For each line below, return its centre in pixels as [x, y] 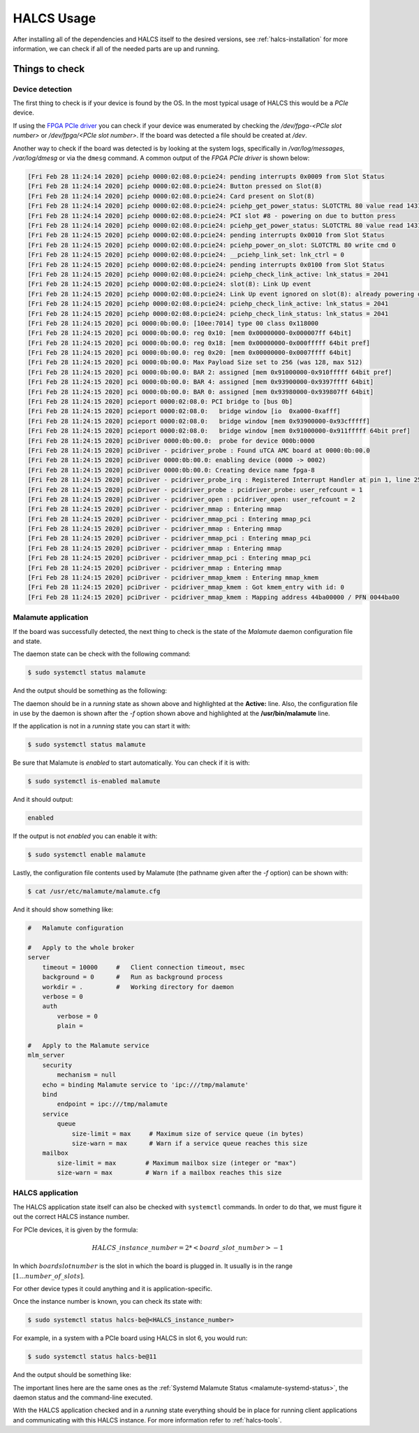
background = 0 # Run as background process [133, 977]
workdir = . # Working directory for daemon [138, 987]
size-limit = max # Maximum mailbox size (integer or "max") [177, 1163]
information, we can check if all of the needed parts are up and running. [116, 48]
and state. [27, 641]
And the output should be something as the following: [90, 691]
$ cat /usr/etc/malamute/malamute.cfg [94, 892]
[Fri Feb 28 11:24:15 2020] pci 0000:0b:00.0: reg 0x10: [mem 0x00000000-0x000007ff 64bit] [190, 333]
